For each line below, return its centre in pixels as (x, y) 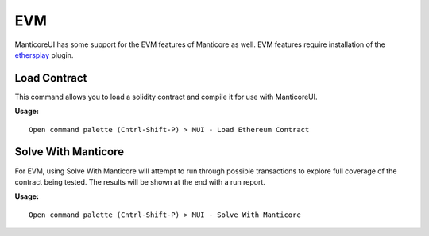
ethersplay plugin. (44, 55)
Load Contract (51, 78)
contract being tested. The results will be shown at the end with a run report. (140, 181)
